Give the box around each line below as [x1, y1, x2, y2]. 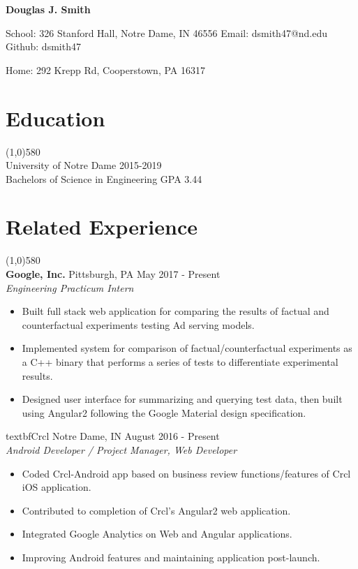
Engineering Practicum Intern [6, 280, 134, 295]
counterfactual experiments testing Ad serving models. [22, 317, 255, 332]
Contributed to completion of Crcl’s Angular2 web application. [22, 503, 291, 517]
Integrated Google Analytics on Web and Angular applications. [22, 526, 292, 541]
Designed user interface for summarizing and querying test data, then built [22, 392, 343, 406]
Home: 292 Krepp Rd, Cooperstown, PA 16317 [6, 62, 205, 77]
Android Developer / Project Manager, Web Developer [6, 442, 237, 457]
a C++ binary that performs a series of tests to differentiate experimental [22, 354, 338, 369]
